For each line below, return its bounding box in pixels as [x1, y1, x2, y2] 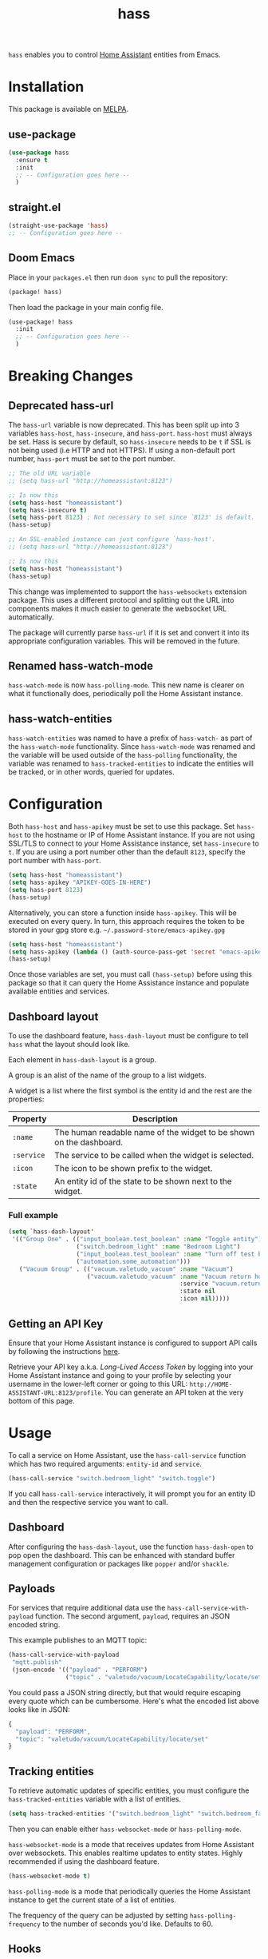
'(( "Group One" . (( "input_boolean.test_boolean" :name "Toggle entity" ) [11, 1236, 262, 1244]
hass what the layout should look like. [8, 1040, 130, 1049]
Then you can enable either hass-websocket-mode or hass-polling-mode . [8, 1824, 242, 1834]
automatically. [8, 612, 54, 622]
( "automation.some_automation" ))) [76, 1257, 191, 1265]
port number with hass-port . [8, 856, 101, 866]
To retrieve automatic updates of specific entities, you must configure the [8, 1786, 250, 1795]
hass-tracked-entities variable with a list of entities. [8, 1794, 182, 1804]
